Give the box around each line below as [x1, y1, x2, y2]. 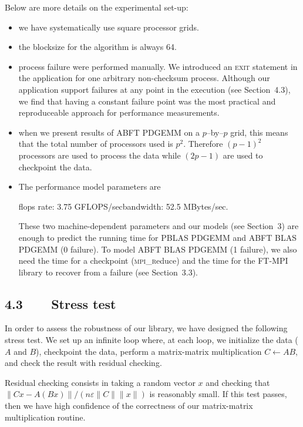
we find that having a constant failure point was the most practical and [18, 95, 276, 107]
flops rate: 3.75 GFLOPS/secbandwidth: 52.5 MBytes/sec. [18, 200, 228, 212]
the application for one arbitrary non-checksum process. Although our [18, 72, 270, 84]
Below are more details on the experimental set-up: [5, 1, 188, 13]
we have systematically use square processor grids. [18, 21, 199, 33]
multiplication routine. [5, 411, 86, 423]
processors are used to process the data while [18, 149, 181, 161]
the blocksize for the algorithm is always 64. [18, 41, 177, 53]
